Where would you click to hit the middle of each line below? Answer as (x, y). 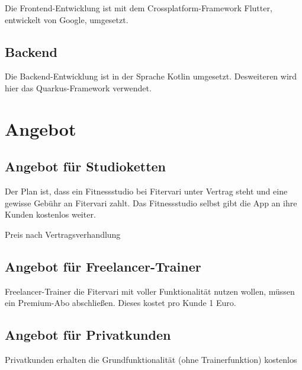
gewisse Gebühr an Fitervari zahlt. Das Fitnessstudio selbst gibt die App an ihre (151, 202)
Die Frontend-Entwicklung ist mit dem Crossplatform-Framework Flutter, (139, 8)
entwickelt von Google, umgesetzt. (67, 19)
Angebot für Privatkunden (88, 335)
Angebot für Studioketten (86, 166)
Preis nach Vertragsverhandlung (63, 234)
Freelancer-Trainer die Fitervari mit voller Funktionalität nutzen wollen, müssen (150, 291)
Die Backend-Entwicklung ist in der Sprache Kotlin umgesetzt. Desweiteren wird (151, 76)
